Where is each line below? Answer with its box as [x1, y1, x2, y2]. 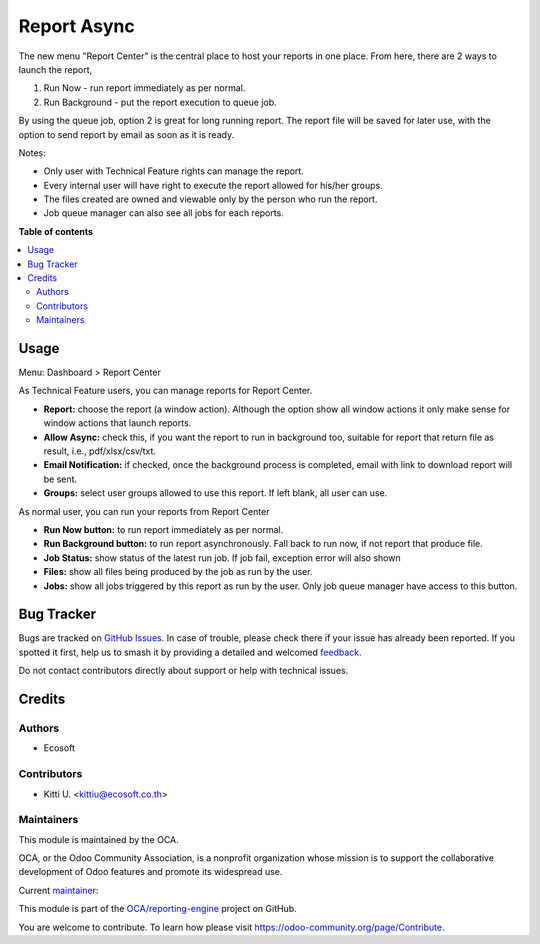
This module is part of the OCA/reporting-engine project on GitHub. [18, 903, 297, 915]
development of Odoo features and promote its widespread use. [18, 866, 283, 878]
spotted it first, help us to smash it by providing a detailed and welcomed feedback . [18, 646, 362, 658]
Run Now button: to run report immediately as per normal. [43, 524, 284, 535]
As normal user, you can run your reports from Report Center [18, 505, 270, 517]
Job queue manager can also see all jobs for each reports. [43, 207, 284, 219]
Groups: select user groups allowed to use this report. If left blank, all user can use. [43, 487, 388, 499]
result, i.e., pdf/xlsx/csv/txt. [43, 445, 157, 457]
